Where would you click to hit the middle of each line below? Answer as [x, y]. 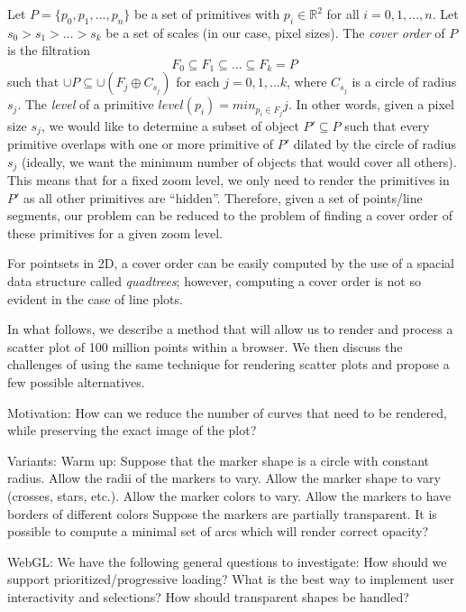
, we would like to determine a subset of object [170, 125]
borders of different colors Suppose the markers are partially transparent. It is [222, 513]
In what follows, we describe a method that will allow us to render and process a [230, 329]
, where [307, 82]
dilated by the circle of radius [375, 143]
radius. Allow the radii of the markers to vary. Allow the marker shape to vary [224, 478]
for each [198, 82]
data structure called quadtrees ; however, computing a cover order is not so [214, 281]
